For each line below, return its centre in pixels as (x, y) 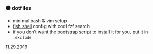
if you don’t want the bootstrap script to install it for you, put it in (80, 32)
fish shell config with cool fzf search (51, 26)
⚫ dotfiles (18, 8)
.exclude (22, 38)
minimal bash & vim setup (40, 21)
